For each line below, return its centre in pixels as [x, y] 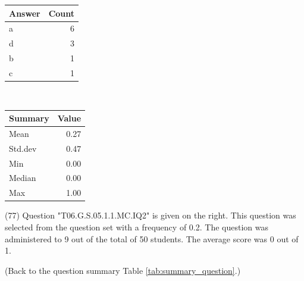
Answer [25, 13]
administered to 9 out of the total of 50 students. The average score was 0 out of [152, 238]
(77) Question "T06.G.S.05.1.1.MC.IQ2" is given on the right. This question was [151, 215]
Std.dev [23, 148]
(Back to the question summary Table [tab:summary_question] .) [123, 270]
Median [23, 178]
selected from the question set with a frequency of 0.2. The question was [137, 227]
